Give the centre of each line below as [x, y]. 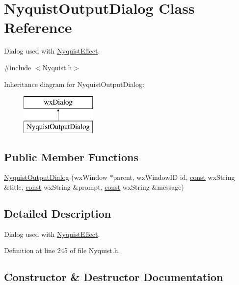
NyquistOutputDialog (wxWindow [56, 177]
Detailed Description [58, 214]
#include [18, 67]
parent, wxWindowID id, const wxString [174, 177]
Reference [38, 27]
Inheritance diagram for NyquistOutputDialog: [74, 84]
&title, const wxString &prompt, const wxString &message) [94, 187]
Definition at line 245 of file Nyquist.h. [62, 250]
